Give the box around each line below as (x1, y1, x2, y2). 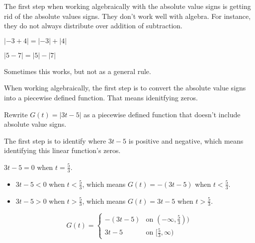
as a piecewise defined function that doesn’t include (84, 109, 241, 119)
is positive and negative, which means (128, 135, 244, 146)
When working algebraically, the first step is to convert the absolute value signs (4, 82, 246, 93)
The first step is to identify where (4, 135, 106, 146)
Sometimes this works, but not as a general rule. (4, 66, 151, 76)
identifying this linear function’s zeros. (4, 145, 121, 156)
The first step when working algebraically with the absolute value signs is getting (4, 1, 251, 11)
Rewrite (4, 109, 28, 119)
